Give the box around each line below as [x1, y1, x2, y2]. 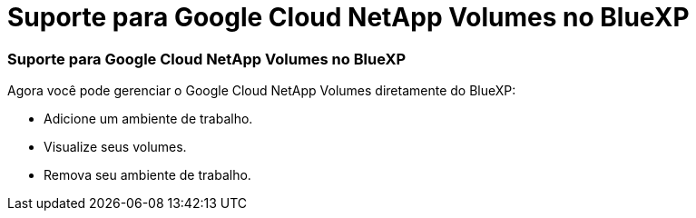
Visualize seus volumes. [44, 139, 187, 155]
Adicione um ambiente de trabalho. [44, 111, 253, 127]
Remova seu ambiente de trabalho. [44, 167, 251, 183]
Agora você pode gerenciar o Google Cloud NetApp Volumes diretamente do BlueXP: [7, 83, 516, 99]
